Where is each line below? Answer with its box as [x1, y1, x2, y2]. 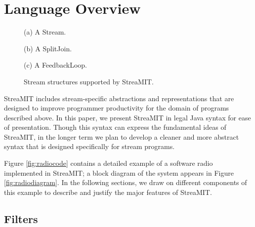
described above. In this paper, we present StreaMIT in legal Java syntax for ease [4, 112, 251, 122]
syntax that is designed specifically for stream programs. [4, 141, 175, 151]
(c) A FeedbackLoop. [24, 60, 87, 70]
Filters [4, 211, 38, 226]
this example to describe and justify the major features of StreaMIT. [4, 187, 212, 197]
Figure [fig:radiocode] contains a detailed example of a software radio [4, 158, 213, 168]
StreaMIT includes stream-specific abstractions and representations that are [4, 93, 234, 103]
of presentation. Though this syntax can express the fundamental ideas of [4, 122, 226, 132]
